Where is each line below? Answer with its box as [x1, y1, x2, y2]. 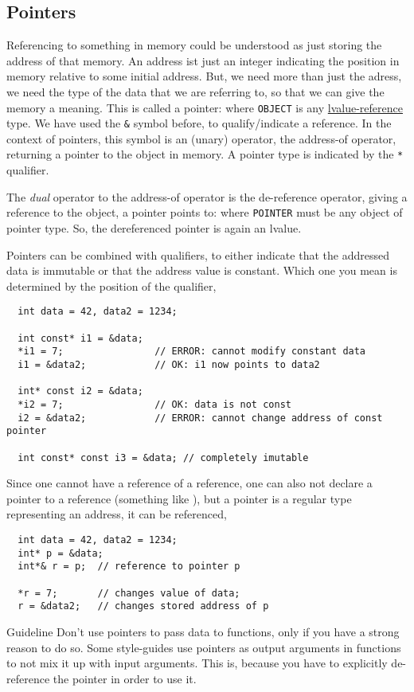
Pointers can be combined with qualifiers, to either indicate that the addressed [6, 246, 389, 263]
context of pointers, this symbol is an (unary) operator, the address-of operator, [6, 130, 396, 147]
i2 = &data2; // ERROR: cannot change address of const [18, 412, 383, 424]
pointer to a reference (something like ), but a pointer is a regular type [6, 490, 352, 506]
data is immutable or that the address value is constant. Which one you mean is [6, 262, 397, 279]
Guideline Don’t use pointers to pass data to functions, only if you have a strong [6, 623, 400, 639]
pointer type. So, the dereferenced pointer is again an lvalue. [6, 219, 302, 236]
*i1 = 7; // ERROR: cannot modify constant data [18, 346, 366, 358]
